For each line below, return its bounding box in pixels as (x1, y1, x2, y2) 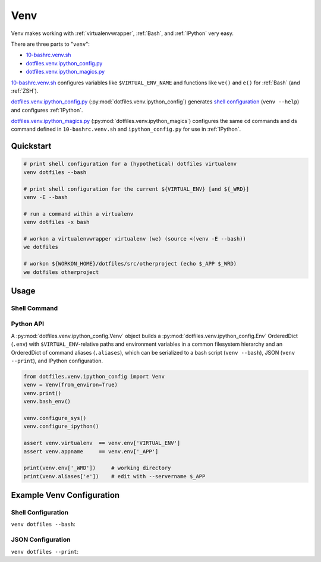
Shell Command (11, 304, 58, 312)
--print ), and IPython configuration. (11, 357, 103, 365)
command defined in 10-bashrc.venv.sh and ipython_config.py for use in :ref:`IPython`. (11, 125, 241, 133)
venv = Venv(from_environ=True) (23, 381, 118, 389)
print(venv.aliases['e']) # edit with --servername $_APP (23, 473, 206, 479)
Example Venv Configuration (11, 490, 120, 500)
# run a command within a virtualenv (23, 210, 134, 217)
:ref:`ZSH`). (11, 87, 39, 94)
